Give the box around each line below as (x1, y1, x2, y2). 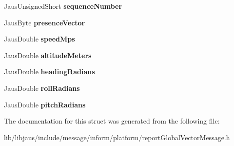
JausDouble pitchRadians (4, 99, 86, 109)
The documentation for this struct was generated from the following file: (4, 116, 220, 126)
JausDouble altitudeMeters (4, 50, 92, 60)
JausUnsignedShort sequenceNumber (4, 1, 122, 11)
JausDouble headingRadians (4, 66, 95, 77)
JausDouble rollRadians (4, 83, 80, 93)
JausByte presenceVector (4, 17, 85, 27)
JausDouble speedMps (4, 34, 75, 44)
